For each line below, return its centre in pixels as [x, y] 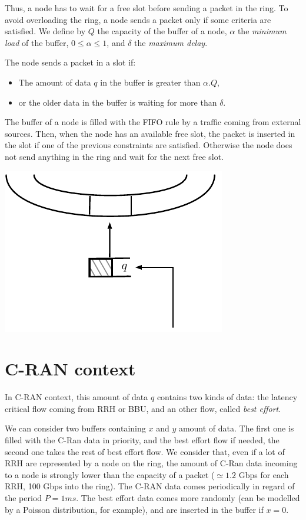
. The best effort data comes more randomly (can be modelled [188, 498]
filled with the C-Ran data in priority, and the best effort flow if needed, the [142, 440]
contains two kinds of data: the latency [227, 397]
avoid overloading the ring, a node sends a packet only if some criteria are [138, 19]
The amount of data [55, 82]
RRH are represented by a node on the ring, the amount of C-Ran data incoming [151, 463]
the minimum [262, 31]
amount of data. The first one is [236, 428]
